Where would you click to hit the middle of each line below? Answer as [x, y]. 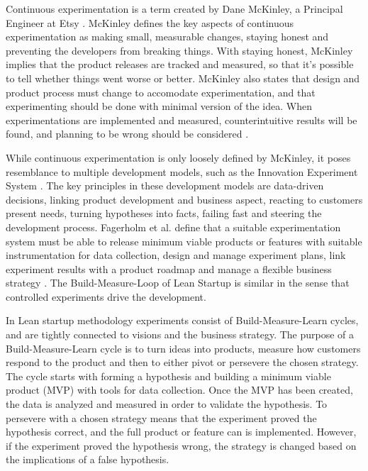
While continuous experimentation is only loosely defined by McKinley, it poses [178, 157]
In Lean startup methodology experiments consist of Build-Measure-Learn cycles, [182, 320]
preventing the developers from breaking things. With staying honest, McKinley [179, 50]
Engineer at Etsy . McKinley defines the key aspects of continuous [150, 22]
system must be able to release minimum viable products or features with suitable [184, 241]
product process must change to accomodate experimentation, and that [161, 92]
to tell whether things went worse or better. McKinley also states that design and [183, 78]
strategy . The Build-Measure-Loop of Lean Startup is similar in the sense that [178, 283]
